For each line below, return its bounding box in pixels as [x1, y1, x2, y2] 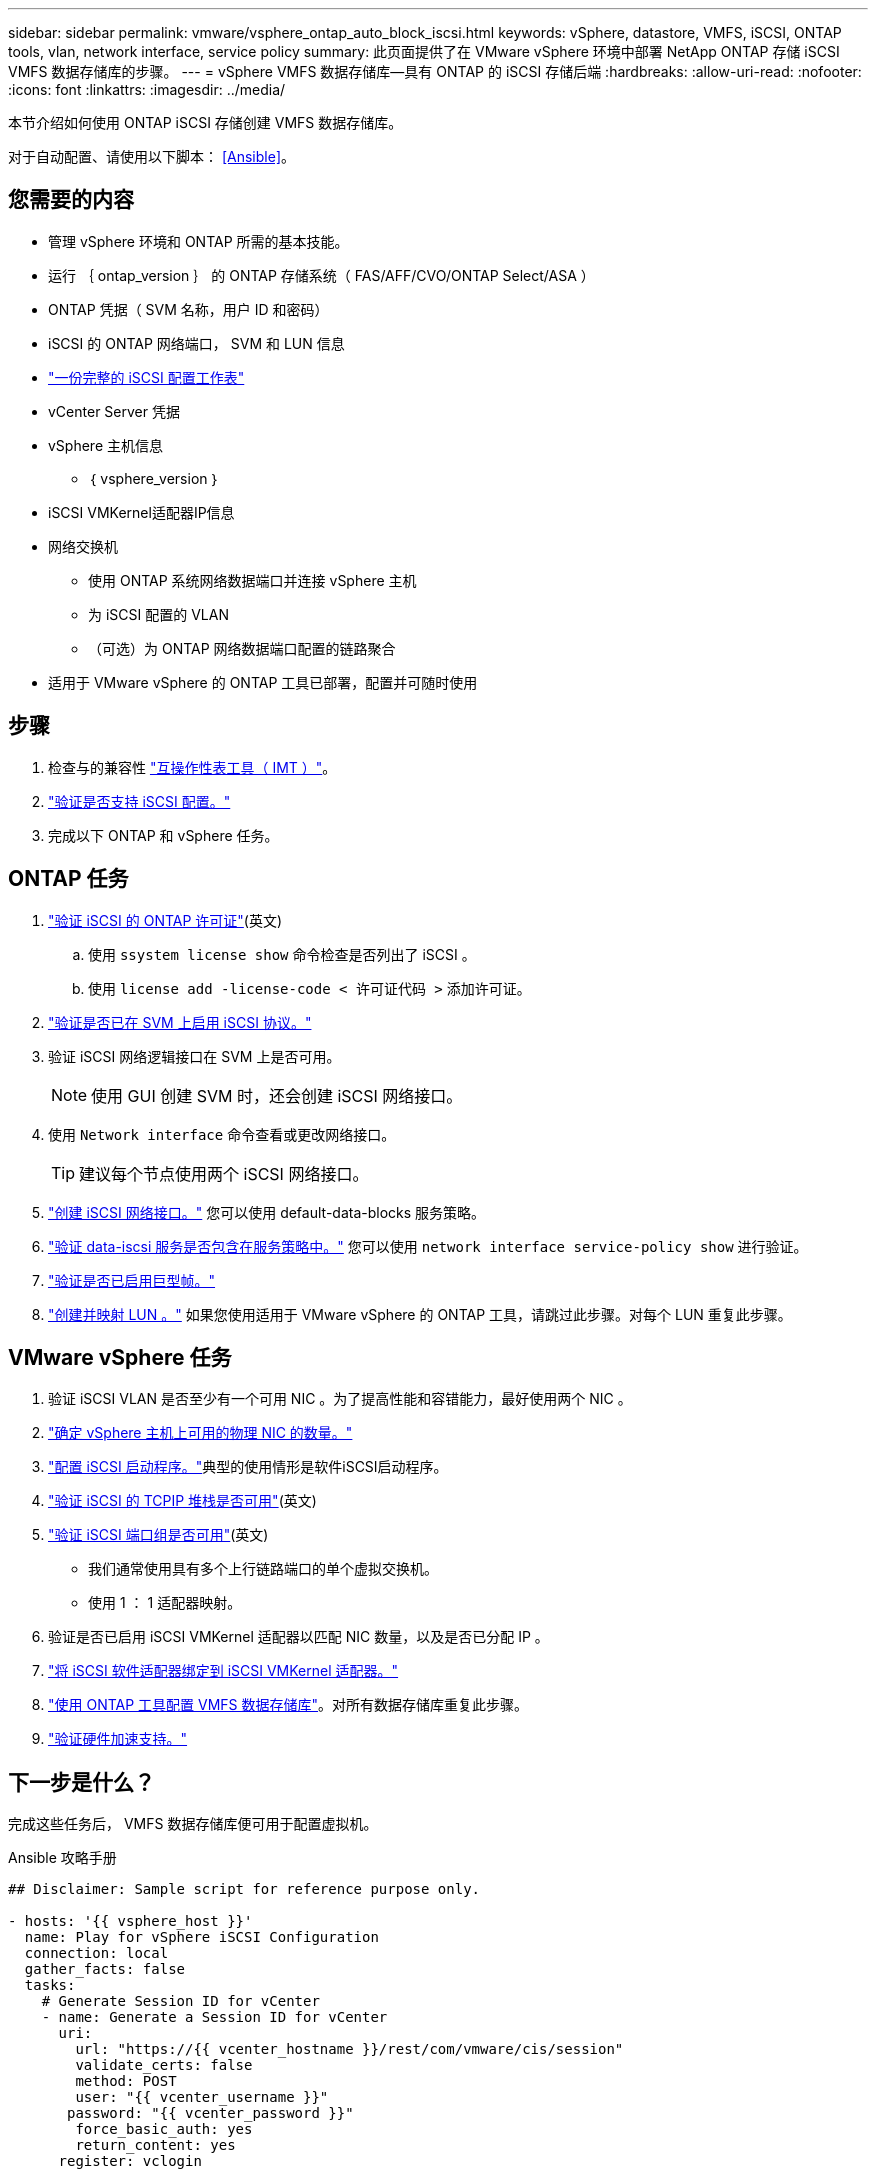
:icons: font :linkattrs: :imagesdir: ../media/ [8, 81, 286, 98]
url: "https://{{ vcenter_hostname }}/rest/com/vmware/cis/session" [75, 2041, 624, 2058]
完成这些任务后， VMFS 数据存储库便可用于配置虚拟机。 [8, 1815, 378, 1833]
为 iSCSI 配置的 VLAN [88, 605, 229, 623]
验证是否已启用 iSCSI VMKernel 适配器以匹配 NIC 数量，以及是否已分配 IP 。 [48, 1628, 549, 1646]
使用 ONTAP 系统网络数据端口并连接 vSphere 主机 [88, 571, 417, 589]
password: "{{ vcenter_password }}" [67, 2105, 354, 2122]
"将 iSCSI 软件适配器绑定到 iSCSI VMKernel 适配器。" [48, 1662, 399, 1680]
